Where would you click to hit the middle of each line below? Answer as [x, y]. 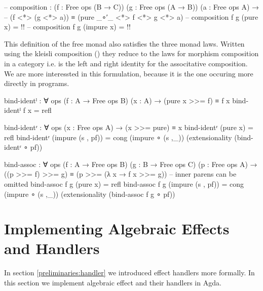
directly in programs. [37, 83]
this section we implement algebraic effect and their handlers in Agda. [113, 282]
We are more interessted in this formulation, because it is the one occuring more [129, 73]
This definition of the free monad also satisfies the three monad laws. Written [124, 43]
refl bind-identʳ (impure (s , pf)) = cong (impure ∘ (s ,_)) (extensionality [118, 137]
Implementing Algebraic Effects [117, 228]
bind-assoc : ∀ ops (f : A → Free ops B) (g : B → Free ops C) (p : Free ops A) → [131, 164]
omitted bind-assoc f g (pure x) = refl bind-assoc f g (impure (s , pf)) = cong [124, 183]
